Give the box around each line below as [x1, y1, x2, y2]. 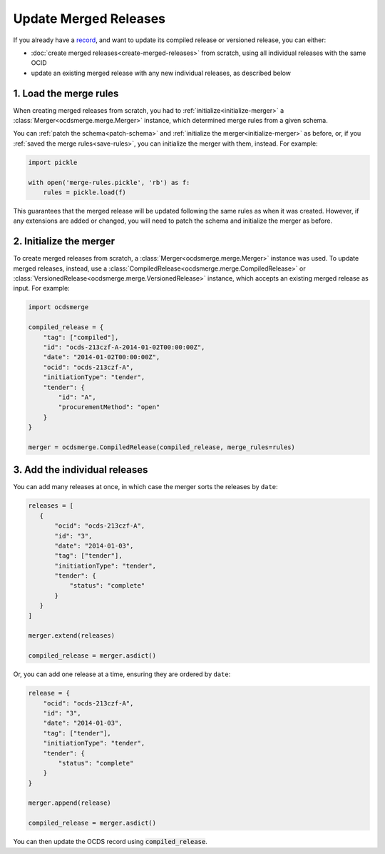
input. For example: [13, 284, 71, 293]
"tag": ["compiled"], [43, 333, 119, 341]
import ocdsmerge [28, 303, 89, 311]
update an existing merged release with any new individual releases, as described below [31, 69, 292, 77]
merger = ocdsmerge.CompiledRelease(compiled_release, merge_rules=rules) [28, 443, 296, 451]
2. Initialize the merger [13, 236, 115, 248]
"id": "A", [58, 393, 96, 401]
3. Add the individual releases [13, 464, 148, 476]
